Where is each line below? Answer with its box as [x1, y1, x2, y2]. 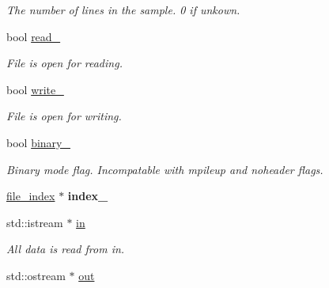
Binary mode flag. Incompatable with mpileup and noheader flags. [6, 161, 323, 177]
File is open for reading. [6, 55, 123, 71]
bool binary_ [6, 134, 70, 150]
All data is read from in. [6, 241, 125, 257]
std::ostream [6, 267, 66, 283]
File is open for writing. [6, 108, 122, 124]
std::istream [6, 214, 63, 230]
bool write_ [6, 81, 64, 97]
